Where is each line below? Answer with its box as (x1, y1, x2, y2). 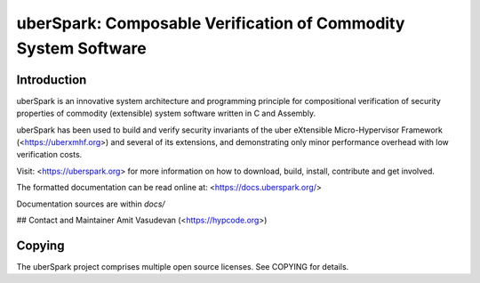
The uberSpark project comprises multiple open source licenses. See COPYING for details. (16, 261, 349, 271)
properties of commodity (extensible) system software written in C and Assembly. (16, 108, 316, 119)
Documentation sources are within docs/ (16, 198, 165, 209)
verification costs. (16, 150, 83, 160)
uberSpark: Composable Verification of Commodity (16, 13, 405, 33)
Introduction (16, 72, 87, 87)
